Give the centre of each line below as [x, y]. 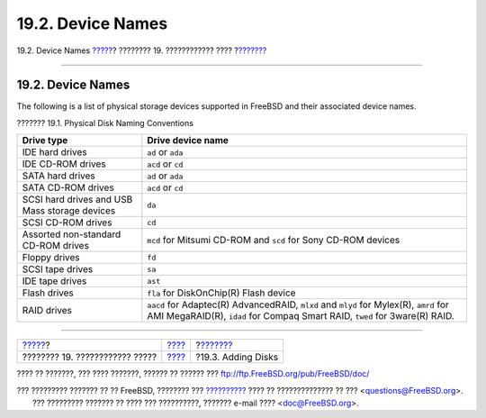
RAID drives [47, 311]
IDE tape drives [54, 281]
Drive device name [188, 141]
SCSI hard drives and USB [77, 200]
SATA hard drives [58, 176]
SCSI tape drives [58, 269]
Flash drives [48, 293]
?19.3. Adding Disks [237, 358]
